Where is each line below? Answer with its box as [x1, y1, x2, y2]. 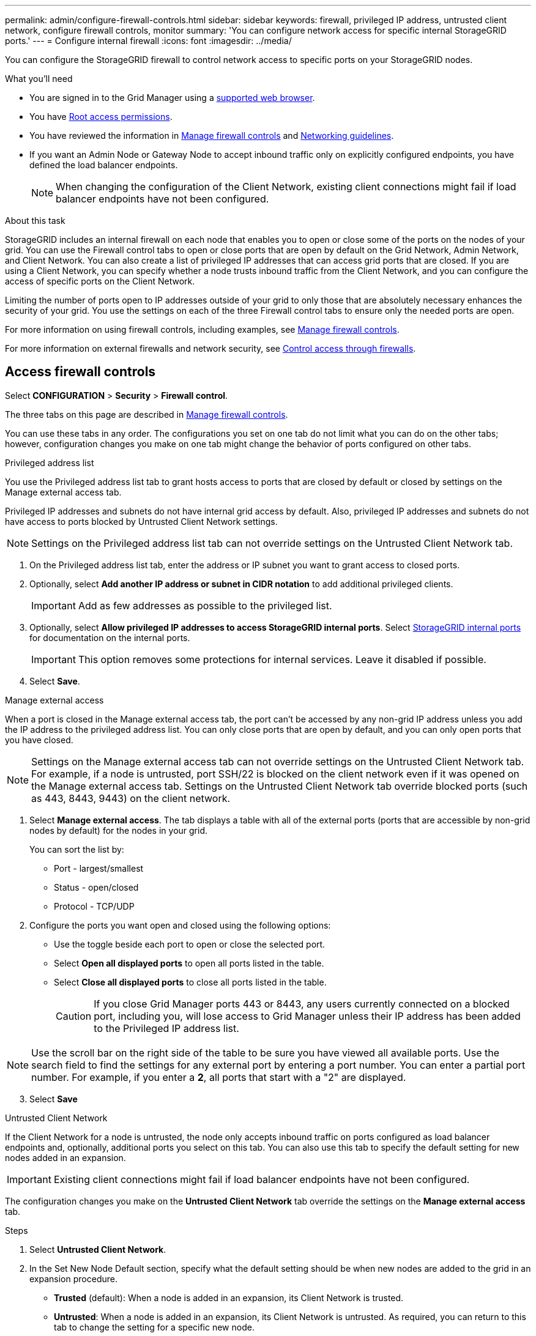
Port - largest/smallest [54, 863, 144, 874]
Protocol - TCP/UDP [54, 900, 135, 911]
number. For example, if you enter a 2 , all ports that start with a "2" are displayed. [31, 1071, 406, 1083]
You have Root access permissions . [29, 111, 173, 122]
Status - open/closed [54, 881, 139, 893]
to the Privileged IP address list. [94, 1022, 239, 1034]
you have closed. [5, 734, 73, 745]
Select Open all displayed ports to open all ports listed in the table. [54, 957, 324, 968]
